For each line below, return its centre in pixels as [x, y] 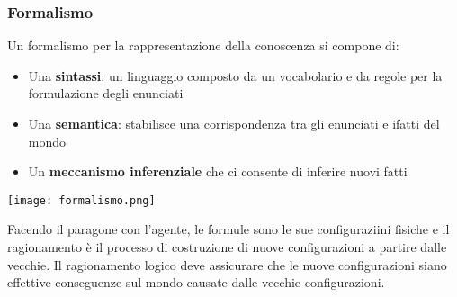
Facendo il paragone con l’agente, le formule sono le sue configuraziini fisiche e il [228, 229]
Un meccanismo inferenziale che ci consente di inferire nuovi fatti [218, 171]
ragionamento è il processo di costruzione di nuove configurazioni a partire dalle [227, 247]
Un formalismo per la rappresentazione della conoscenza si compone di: [203, 45]
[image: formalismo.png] [81, 200]
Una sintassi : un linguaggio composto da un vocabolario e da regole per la [235, 75]
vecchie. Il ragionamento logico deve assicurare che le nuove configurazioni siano [227, 264]
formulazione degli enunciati [106, 93]
